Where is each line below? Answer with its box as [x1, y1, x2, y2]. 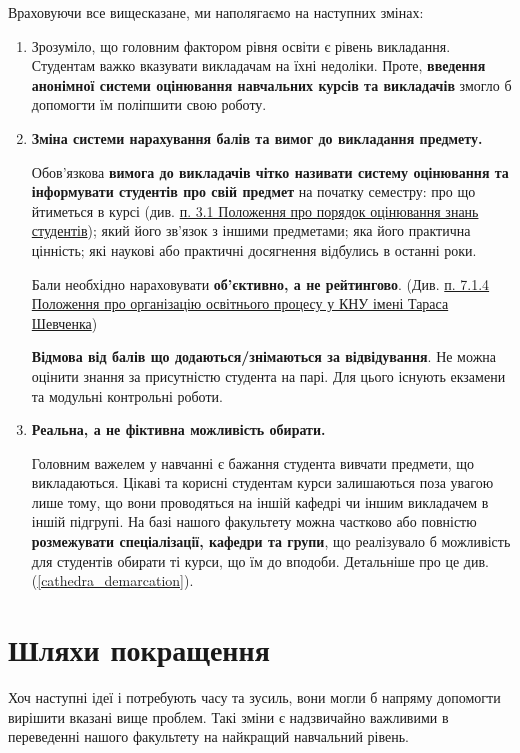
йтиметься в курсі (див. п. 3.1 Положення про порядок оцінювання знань [31, 200, 479, 221]
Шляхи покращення [8, 629, 270, 670]
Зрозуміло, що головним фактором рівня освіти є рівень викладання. [31, 35, 451, 56]
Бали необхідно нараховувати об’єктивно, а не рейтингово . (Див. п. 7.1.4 [31, 273, 490, 294]
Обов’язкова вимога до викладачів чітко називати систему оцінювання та [31, 161, 509, 182]
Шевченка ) [31, 312, 98, 333]
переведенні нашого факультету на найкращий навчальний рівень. [8, 726, 410, 747]
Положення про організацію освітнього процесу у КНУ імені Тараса [31, 293, 449, 314]
